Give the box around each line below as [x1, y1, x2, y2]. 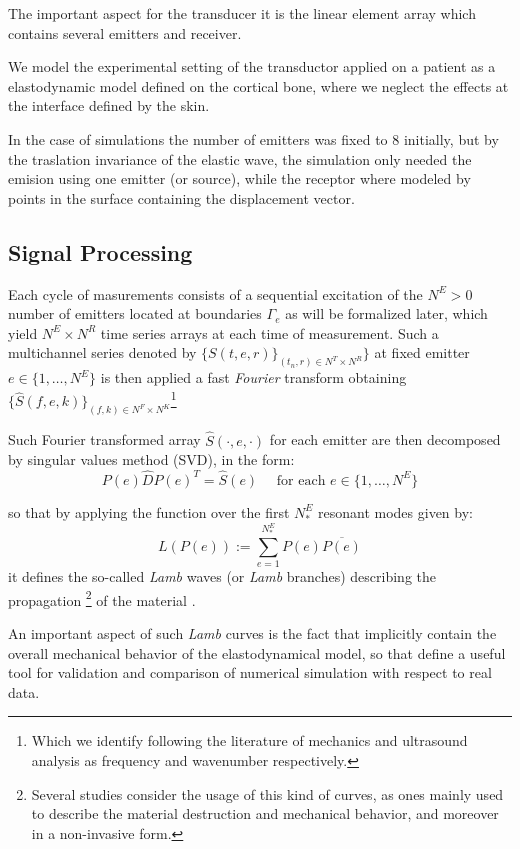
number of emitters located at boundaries [8, 303, 262, 324]
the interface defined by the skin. [8, 95, 210, 116]
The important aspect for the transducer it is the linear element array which [8, 3, 476, 23]
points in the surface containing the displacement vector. [8, 187, 355, 208]
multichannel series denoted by [8, 342, 197, 363]
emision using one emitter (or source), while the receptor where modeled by [8, 168, 471, 189]
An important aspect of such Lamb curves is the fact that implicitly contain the [8, 623, 497, 644]
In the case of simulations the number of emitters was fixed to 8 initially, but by [8, 128, 499, 149]
